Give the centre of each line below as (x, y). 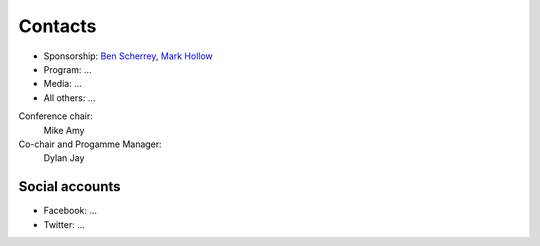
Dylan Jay (64, 158)
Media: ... (62, 84)
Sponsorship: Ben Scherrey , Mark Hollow (128, 56)
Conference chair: (56, 116)
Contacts (57, 26)
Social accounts (69, 186)
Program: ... (67, 69)
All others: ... (69, 97)
